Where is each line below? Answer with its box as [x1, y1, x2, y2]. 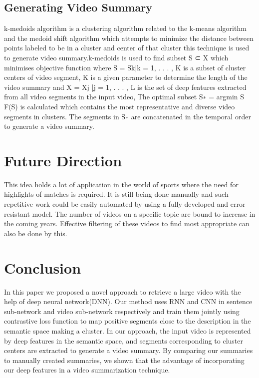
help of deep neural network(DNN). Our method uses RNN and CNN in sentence [4, 296, 253, 307]
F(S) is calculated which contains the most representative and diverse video [4, 101, 235, 111]
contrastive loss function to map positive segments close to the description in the [4, 316, 251, 326]
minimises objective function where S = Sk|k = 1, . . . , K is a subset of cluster [4, 62, 246, 72]
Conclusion [4, 257, 81, 278]
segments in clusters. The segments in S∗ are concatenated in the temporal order [4, 111, 251, 121]
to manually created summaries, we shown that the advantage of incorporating [4, 355, 245, 365]
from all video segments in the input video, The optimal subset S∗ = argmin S [4, 91, 245, 102]
